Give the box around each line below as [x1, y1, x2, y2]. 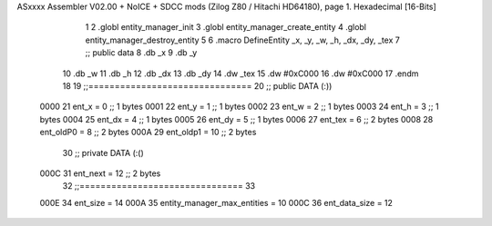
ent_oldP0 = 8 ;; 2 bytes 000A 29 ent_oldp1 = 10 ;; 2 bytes [39, 127, 257, 138]
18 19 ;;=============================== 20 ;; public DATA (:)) [62, 80, 333, 91]
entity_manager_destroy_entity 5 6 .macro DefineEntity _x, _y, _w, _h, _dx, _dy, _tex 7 [85, 34, 400, 45]
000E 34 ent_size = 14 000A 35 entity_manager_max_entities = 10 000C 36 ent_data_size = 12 [39, 197, 394, 208]
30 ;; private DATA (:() [62, 147, 145, 158]
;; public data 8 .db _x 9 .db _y [85, 47, 198, 58]
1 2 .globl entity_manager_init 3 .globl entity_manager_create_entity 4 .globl [85, 22, 367, 33]
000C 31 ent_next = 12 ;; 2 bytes [39, 168, 161, 179]
